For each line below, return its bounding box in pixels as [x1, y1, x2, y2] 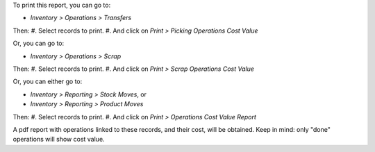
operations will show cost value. [12, 135, 105, 144]
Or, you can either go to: [12, 77, 83, 86]
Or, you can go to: [12, 39, 65, 48]
